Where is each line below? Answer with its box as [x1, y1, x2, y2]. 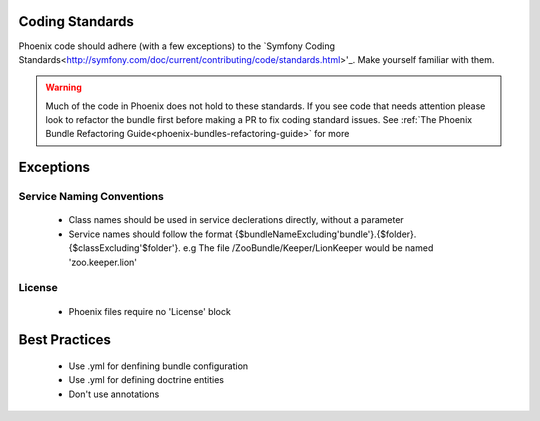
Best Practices [18, 331, 112, 349]
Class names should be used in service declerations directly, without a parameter [68, 214, 404, 226]
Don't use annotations [68, 388, 160, 400]
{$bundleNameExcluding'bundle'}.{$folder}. [234, 228, 417, 240]
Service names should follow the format [68, 228, 233, 240]
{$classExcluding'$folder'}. [68, 242, 182, 254]
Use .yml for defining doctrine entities [68, 374, 225, 386]
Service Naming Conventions [18, 190, 164, 204]
